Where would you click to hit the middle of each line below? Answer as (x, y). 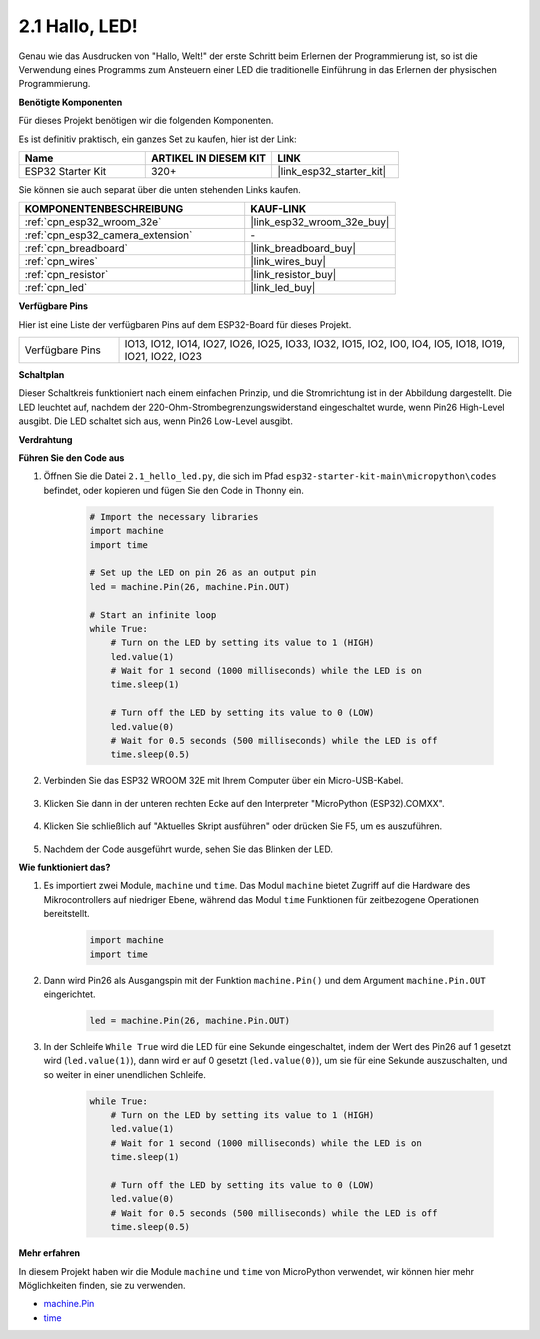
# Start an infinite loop (153, 614)
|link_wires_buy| (288, 262)
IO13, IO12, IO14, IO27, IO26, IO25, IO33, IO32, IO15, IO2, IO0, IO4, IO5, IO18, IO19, (315, 344)
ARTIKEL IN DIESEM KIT (208, 158)
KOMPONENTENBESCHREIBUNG (104, 209)
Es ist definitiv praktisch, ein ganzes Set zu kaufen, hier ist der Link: (157, 139)
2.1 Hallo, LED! (78, 26)
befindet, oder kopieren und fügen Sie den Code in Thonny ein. (173, 490)
